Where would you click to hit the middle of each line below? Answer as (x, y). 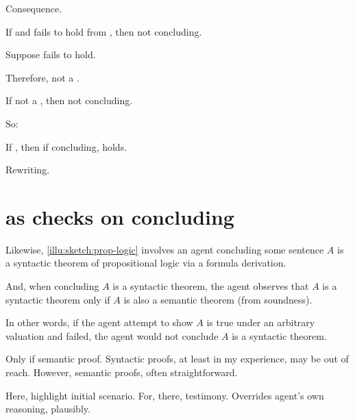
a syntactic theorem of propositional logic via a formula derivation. (146, 263)
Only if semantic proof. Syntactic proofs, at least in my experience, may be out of (177, 359)
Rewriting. (28, 170)
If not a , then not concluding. (69, 100)
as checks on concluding (120, 216)
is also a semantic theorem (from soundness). (218, 299)
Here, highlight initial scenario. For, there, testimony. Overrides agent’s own (165, 395)
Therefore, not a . (42, 77)
